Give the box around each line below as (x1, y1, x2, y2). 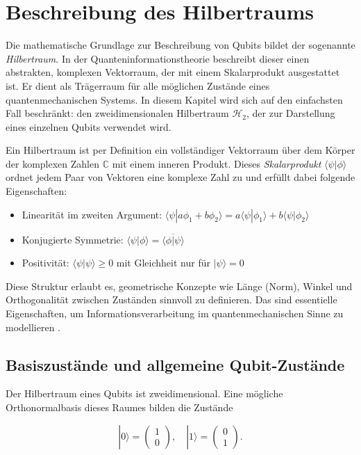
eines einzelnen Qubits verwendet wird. (6, 119, 171, 134)
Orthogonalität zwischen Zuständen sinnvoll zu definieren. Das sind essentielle (6, 292, 337, 307)
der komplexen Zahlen (6, 156, 99, 170)
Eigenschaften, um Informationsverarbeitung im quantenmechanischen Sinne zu (6, 306, 344, 321)
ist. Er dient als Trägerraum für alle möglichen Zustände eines (6, 78, 270, 93)
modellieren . (6, 319, 61, 334)
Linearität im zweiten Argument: (22, 207, 162, 221)
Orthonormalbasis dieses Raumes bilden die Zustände (6, 400, 233, 415)
